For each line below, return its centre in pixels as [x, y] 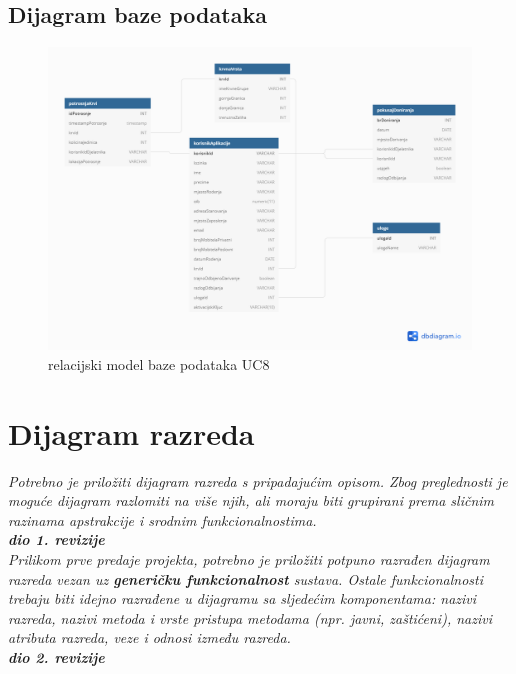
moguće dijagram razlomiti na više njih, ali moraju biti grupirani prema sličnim [251, 500]
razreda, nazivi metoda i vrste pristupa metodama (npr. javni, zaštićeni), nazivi [250, 617]
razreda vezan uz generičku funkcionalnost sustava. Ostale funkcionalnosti [246, 578]
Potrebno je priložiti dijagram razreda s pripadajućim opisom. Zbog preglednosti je [258, 480]
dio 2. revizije [56, 656]
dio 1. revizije [56, 539]
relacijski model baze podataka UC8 [159, 363]
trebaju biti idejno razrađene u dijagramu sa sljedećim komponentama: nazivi [242, 598]
